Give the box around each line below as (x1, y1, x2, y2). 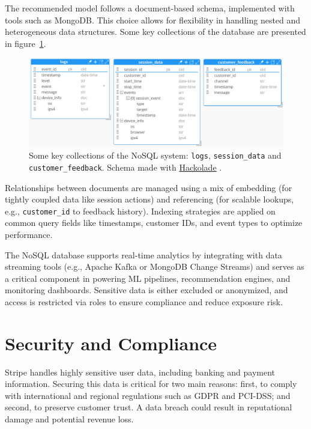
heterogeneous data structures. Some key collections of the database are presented (5, 25, 306, 38)
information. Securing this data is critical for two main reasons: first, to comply (5, 377, 297, 390)
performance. (5, 228, 53, 240)
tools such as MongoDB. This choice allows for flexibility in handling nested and (5, 13, 301, 26)
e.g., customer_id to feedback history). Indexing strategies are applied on (5, 204, 276, 217)
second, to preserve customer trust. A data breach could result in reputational (5, 401, 292, 413)
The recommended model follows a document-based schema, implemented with (5, 2, 295, 14)
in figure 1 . (5, 37, 46, 49)
